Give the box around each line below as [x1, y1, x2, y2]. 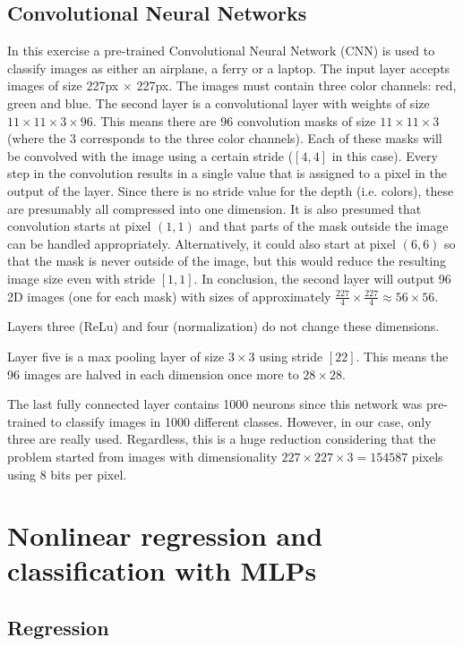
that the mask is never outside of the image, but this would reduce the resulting [7, 251, 447, 270]
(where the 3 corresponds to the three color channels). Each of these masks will [7, 129, 442, 148]
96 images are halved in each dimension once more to [7, 364, 299, 383]
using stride [259, 346, 323, 365]
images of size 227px [7, 76, 119, 95]
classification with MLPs [7, 552, 317, 589]
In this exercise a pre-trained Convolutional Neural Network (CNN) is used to [7, 41, 435, 60]
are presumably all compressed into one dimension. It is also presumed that [7, 199, 422, 217]
